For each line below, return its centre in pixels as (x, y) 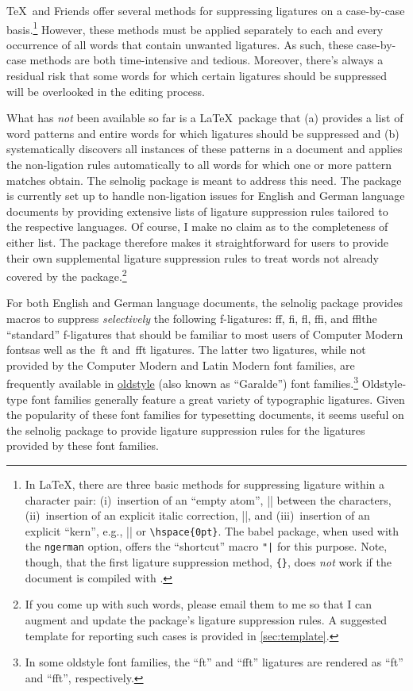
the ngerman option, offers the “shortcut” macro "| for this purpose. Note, (206, 546)
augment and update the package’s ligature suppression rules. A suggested (206, 619)
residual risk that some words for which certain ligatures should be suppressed (197, 76)
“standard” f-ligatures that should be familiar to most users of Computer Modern (205, 334)
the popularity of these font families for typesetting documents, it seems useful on (205, 415)
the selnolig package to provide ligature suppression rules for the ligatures (186, 430)
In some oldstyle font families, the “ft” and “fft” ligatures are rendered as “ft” (214, 662)
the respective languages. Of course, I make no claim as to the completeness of (197, 226)
